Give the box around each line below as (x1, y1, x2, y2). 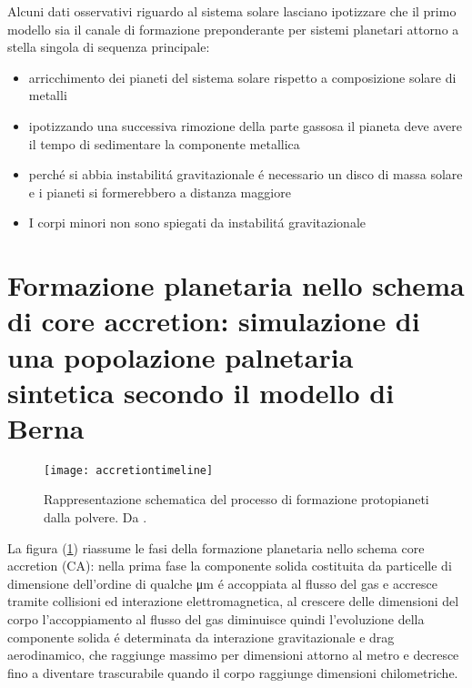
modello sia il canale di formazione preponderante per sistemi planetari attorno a (7, 19, 459, 38)
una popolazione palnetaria (7, 338, 354, 375)
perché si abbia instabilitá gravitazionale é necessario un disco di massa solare (28, 165, 463, 184)
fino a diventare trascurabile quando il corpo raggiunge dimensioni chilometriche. (7, 663, 458, 682)
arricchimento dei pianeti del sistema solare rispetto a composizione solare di (28, 67, 457, 86)
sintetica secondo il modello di (7, 373, 395, 410)
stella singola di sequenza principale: (7, 37, 210, 56)
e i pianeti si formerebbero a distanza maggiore (28, 182, 291, 201)
